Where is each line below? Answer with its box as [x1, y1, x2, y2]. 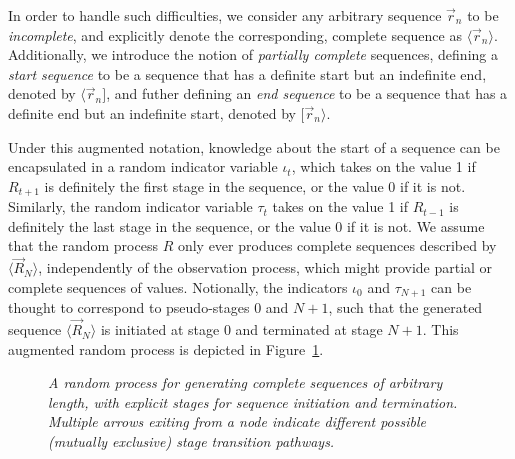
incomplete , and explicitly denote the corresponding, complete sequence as [8, 24, 462, 45]
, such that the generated [328, 297, 483, 318]
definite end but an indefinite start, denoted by [8, 102, 296, 123]
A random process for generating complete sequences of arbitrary [48, 372, 443, 393]
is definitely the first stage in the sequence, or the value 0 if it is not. [44, 175, 466, 196]
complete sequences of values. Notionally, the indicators [8, 276, 348, 297]
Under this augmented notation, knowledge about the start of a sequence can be [8, 136, 500, 157]
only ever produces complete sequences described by [177, 235, 497, 256]
